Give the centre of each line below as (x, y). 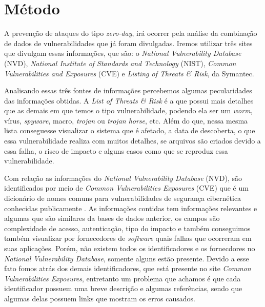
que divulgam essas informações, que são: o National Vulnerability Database (123, 53)
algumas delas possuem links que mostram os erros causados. (100, 298)
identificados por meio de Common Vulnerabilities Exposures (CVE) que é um (126, 188)
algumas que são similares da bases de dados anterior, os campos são (112, 218)
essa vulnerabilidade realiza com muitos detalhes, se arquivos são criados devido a (132, 141)
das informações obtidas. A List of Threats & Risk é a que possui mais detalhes (129, 100)
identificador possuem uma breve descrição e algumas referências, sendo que (123, 288)
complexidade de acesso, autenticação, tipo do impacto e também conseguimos (127, 228)
